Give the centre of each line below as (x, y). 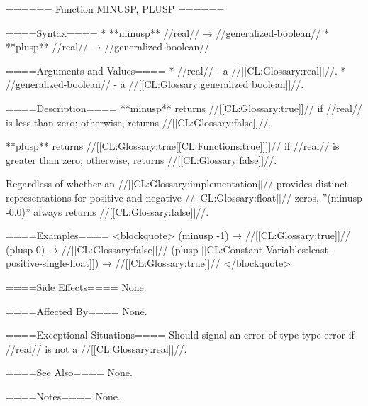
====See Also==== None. (69, 372)
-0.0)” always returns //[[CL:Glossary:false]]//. (107, 211)
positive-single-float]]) (52, 263)
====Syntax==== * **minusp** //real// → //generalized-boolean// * (167, 32)
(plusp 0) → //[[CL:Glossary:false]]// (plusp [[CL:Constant (134, 249)
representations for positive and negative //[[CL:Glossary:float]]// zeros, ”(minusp (184, 197)
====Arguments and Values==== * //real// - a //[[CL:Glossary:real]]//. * (176, 70)
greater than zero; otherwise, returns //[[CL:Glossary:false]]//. (141, 159)
